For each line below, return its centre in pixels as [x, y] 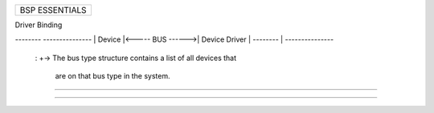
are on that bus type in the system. [113, 76]
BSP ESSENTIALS [53, 10]
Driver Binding [39, 25]
